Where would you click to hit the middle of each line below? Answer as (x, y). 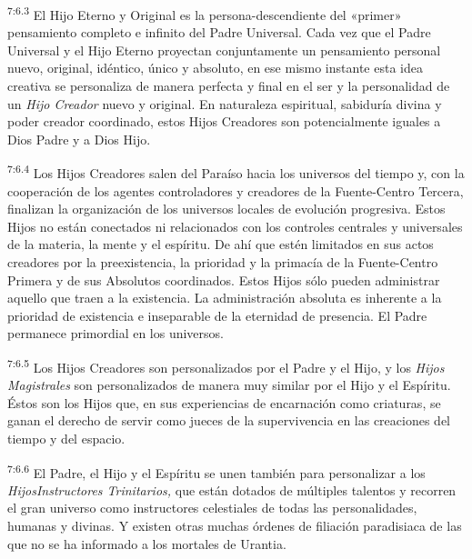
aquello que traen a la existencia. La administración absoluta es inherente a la (225, 298)
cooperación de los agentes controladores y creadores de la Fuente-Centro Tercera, (236, 190)
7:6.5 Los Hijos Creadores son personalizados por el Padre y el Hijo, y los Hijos (226, 366)
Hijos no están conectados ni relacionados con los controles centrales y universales (235, 226)
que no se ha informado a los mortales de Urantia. (147, 543)
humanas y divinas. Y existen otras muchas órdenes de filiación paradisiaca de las (235, 526)
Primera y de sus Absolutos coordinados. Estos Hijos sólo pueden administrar (224, 279)
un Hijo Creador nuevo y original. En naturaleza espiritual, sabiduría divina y (225, 103)
